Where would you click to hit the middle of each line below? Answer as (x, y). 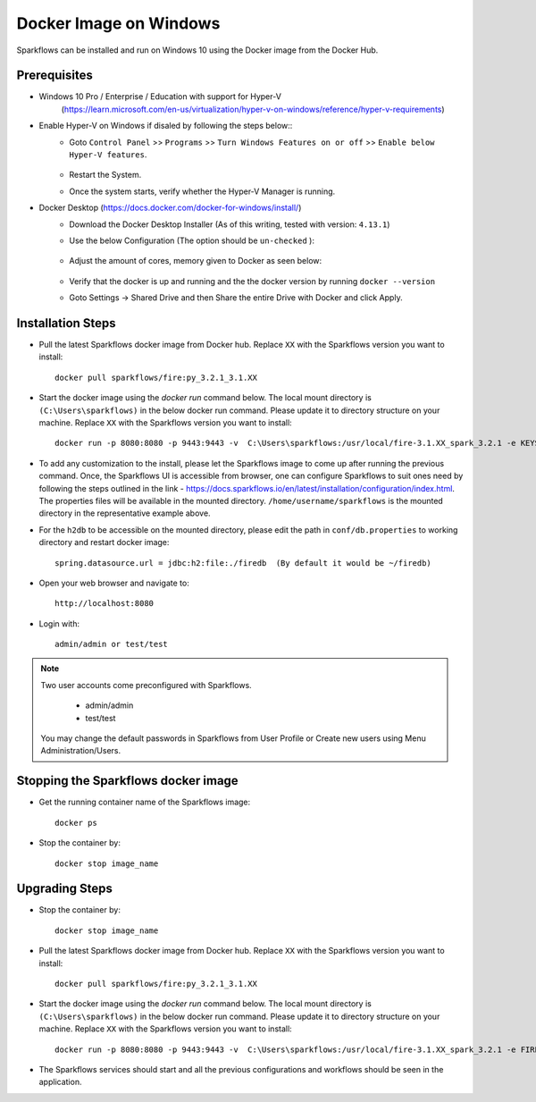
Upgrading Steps (65, 889)
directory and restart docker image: (104, 543)
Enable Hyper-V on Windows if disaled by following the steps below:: (166, 126)
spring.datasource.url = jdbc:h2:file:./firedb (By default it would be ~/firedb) (243, 563)
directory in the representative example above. (125, 513)
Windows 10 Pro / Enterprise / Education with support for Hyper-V (160, 97)
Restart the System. (105, 175)
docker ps (76, 823)
